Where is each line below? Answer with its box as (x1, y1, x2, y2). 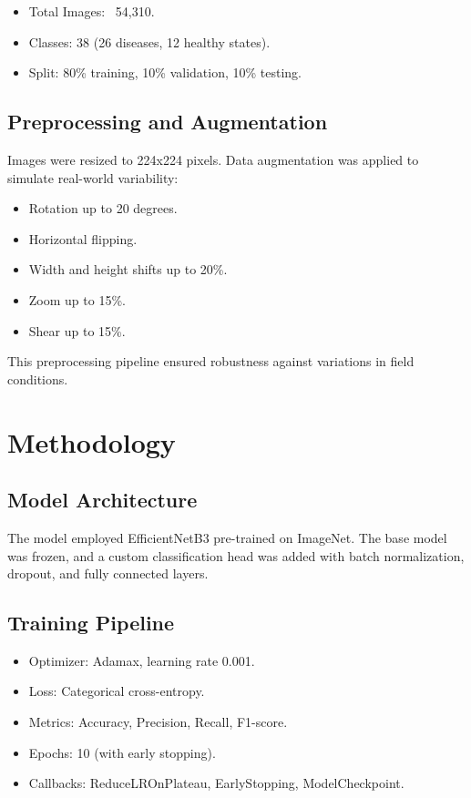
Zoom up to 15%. (28, 290, 126, 309)
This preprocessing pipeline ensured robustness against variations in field (7, 352, 415, 371)
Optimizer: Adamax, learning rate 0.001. (28, 650, 255, 670)
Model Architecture (7, 486, 198, 514)
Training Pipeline (7, 609, 175, 637)
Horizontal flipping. (28, 229, 138, 248)
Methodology (7, 423, 176, 460)
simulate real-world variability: (7, 168, 179, 187)
